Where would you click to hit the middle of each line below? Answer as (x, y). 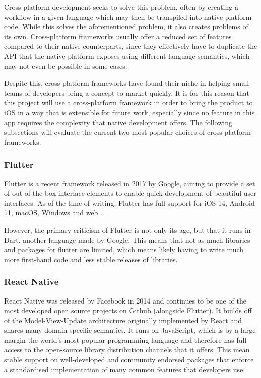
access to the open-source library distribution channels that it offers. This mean (127, 350)
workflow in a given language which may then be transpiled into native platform (128, 16)
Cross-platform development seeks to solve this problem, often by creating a (121, 7)
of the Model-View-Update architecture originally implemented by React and (123, 320)
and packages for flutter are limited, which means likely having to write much (124, 249)
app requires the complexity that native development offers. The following (118, 122)
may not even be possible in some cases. (66, 66)
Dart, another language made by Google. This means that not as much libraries (127, 239)
